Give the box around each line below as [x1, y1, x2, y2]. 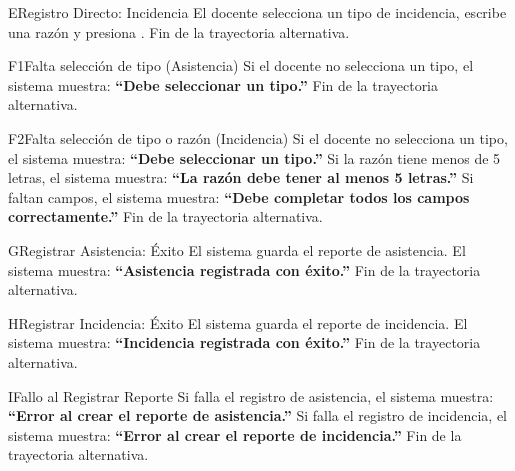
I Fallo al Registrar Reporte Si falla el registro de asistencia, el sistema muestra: [8, 385, 494, 406]
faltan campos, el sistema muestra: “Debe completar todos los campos [8, 186, 470, 207]
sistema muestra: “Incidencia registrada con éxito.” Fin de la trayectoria [8, 332, 481, 353]
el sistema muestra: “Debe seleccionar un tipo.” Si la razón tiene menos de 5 [8, 147, 501, 168]
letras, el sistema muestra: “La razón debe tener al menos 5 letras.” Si [8, 167, 474, 188]
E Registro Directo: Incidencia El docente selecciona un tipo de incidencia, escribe [8, 2, 507, 22]
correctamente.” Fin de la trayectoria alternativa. [8, 206, 323, 227]
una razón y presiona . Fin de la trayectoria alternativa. [8, 21, 350, 42]
